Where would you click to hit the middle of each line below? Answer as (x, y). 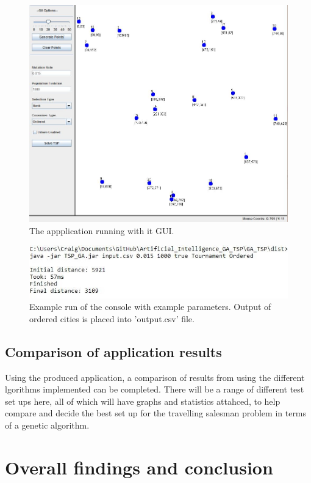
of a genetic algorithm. (47, 425)
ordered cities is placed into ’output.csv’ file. (112, 318)
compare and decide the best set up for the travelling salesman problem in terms (156, 413)
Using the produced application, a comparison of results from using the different (155, 377)
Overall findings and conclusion (139, 467)
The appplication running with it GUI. (102, 230)
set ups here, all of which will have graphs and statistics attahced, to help (143, 401)
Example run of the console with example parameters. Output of (150, 307)
